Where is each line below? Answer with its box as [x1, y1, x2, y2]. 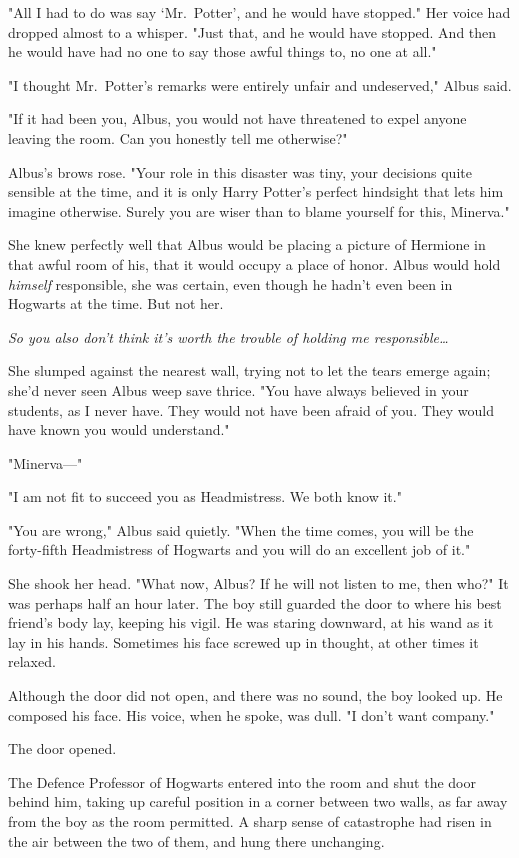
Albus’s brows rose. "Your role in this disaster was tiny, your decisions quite [8, 161, 472, 182]
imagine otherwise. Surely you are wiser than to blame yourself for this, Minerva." [8, 200, 510, 221]
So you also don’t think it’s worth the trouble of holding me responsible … [8, 326, 449, 347]
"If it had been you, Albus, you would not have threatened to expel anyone [8, 108, 467, 129]
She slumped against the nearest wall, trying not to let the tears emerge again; [8, 360, 491, 381]
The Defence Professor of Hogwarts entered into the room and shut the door [8, 771, 476, 792]
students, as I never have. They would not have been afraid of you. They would [8, 399, 495, 420]
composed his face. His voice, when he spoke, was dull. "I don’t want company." [8, 704, 495, 725]
